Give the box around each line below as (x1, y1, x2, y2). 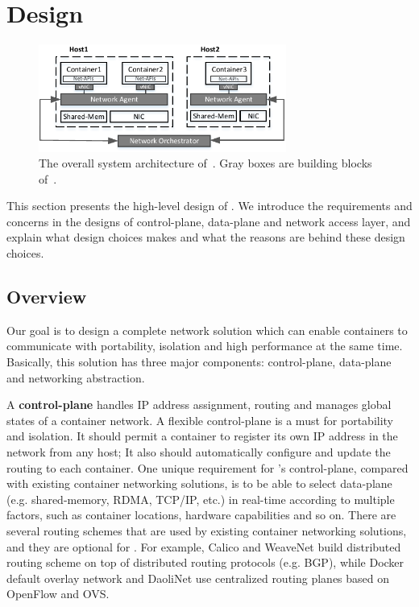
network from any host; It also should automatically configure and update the (6, 444, 391, 460)
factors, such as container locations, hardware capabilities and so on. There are (6, 506, 396, 523)
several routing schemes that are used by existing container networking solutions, (6, 522, 407, 539)
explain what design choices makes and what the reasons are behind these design (6, 229, 405, 246)
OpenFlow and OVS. (6, 585, 110, 602)
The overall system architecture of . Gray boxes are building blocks (39, 155, 372, 171)
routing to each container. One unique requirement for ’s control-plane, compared (6, 459, 409, 476)
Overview (6, 284, 87, 309)
